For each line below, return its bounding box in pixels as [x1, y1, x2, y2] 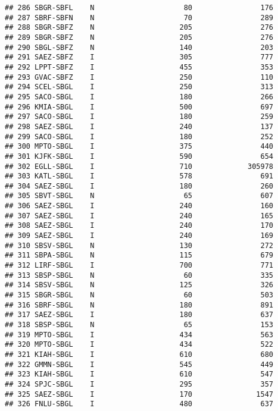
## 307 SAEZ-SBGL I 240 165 [5, 211, 274, 220]
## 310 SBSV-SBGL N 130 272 [5, 241, 274, 250]
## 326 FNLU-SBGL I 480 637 [5, 400, 274, 409]
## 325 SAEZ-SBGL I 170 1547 [5, 390, 274, 399]
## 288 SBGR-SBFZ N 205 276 [5, 23, 274, 32]
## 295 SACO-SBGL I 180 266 [5, 92, 274, 101]
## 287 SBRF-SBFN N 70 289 [5, 13, 274, 22]
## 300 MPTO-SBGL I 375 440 [5, 142, 274, 151]
